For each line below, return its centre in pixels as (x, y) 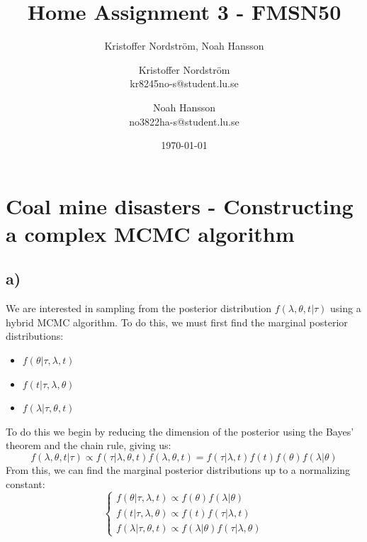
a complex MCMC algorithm (150, 233)
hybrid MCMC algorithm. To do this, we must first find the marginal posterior (177, 322)
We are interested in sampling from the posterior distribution (139, 308)
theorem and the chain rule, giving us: (89, 445)
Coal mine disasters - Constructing (180, 205)
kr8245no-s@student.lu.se (184, 83)
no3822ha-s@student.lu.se (184, 121)
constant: (26, 483)
